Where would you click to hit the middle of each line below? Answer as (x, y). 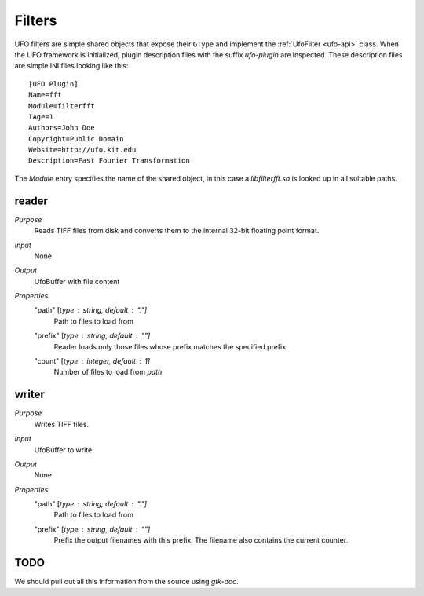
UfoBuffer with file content (77, 281)
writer (29, 395)
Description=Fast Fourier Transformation (109, 161)
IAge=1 (41, 117)
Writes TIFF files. (62, 424)
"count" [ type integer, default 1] (92, 361)
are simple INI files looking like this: (71, 66)
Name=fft (45, 95)
